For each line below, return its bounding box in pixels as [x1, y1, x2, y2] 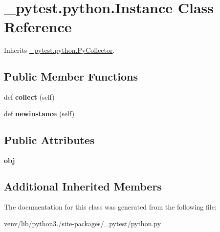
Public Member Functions [4, 69, 138, 84]
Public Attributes [4, 132, 95, 147]
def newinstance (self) [4, 108, 75, 118]
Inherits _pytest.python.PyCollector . [4, 45, 115, 55]
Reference [4, 17, 72, 37]
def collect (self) [4, 92, 55, 102]
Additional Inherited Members [4, 179, 162, 194]
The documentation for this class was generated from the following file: [4, 202, 217, 212]
